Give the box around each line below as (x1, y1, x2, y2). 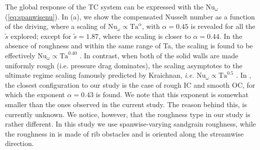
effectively (5, 50, 35, 60)
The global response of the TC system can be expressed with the (5, 1, 203, 11)
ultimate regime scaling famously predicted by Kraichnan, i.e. (5, 70, 194, 80)
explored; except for (10, 30, 71, 41)
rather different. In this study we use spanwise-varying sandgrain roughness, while (5, 119, 256, 129)
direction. (5, 138, 34, 149)
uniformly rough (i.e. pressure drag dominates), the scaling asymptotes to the (5, 60, 242, 70)
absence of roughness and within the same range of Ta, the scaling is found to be (5, 40, 253, 51)
